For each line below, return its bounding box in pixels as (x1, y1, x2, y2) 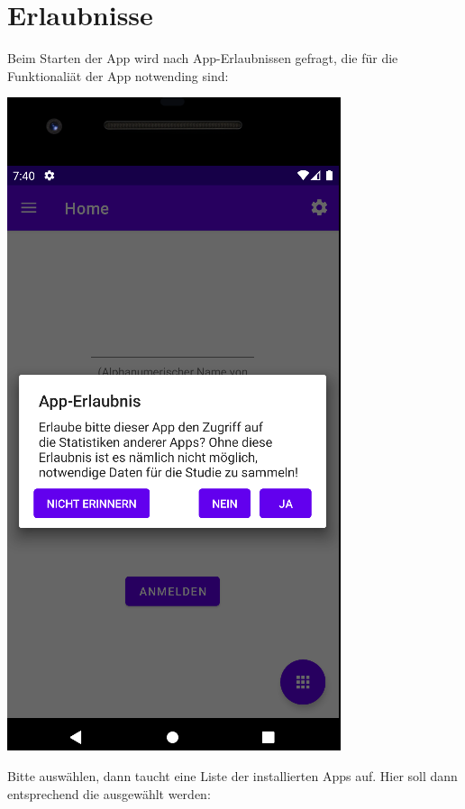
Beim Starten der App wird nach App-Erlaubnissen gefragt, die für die (7, 49, 398, 68)
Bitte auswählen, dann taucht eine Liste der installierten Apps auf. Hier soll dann (7, 766, 458, 785)
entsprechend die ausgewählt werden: (7, 784, 211, 803)
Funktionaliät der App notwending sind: (7, 66, 229, 85)
